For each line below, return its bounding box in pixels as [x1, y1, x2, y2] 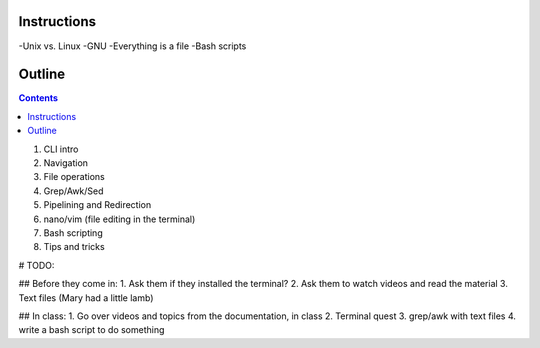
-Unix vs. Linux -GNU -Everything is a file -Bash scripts [18, 40, 247, 52]
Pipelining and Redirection [43, 199, 152, 211]
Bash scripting [43, 226, 104, 239]
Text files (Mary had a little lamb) [18, 291, 154, 304]
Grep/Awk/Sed [43, 185, 104, 197]
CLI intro [43, 143, 79, 155]
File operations [43, 171, 105, 183]
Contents [18, 92, 59, 104]
